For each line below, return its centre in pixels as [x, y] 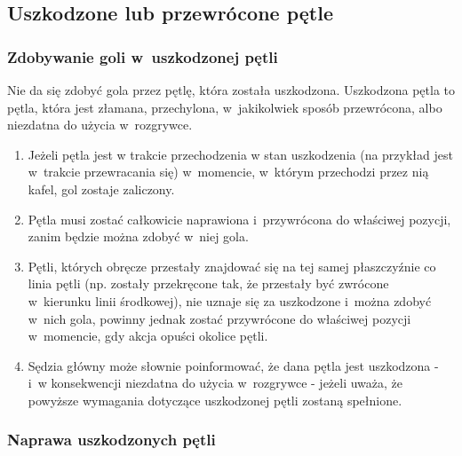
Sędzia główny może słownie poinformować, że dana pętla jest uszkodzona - [233, 365]
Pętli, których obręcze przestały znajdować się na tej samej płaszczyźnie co [232, 266]
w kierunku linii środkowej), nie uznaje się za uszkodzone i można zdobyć [230, 300]
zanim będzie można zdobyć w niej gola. [138, 236]
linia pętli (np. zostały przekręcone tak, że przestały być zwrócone [208, 283]
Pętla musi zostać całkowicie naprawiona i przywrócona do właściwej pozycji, [239, 219]
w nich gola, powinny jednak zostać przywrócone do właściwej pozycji [219, 318]
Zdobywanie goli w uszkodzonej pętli [143, 56]
